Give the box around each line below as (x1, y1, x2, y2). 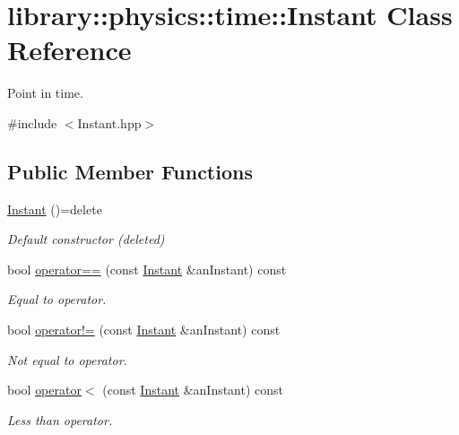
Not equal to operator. (7, 350, 127, 369)
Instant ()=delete (7, 199, 102, 218)
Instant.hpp (77, 113, 142, 132)
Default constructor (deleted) (7, 230, 165, 248)
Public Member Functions (7, 157, 253, 185)
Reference (7, 31, 132, 68)
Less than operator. (7, 410, 113, 429)
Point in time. (7, 83, 83, 102)
